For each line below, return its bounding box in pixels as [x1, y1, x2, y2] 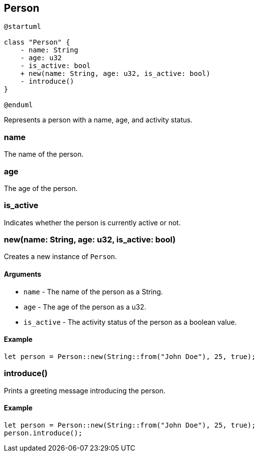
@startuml [4, 23, 41, 31]
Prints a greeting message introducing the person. [4, 386, 165, 395]
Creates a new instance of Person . [4, 252, 117, 261]
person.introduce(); [4, 429, 83, 437]
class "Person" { [4, 38, 70, 47]
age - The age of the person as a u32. [23, 302, 146, 311]
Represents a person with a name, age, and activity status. [4, 116, 193, 124]
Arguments [4, 270, 42, 279]
